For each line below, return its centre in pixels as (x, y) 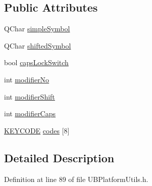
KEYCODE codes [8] (37, 130)
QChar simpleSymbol (37, 29)
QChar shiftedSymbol (38, 45)
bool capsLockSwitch (36, 62)
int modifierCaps (30, 113)
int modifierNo (27, 79)
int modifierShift (30, 96)
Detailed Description (59, 157)
